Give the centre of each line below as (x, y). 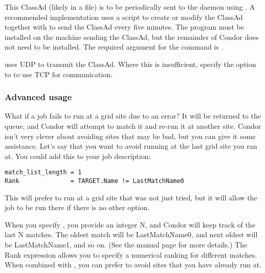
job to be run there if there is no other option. (77, 207)
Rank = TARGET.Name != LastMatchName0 (94, 181)
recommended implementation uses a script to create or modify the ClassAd (124, 17)
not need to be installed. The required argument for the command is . (114, 47)
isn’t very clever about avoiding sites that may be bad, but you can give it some (130, 136)
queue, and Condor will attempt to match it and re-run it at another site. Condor (133, 126)
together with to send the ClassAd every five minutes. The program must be (124, 27)
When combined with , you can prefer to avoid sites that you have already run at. (133, 265)
